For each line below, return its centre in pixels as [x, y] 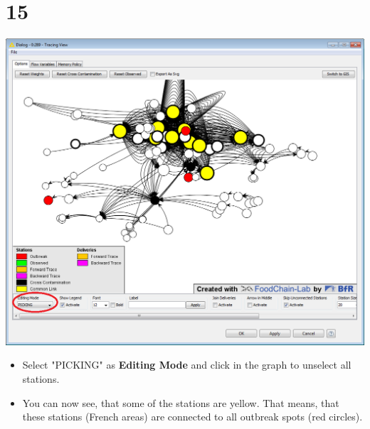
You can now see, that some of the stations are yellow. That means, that [181, 402]
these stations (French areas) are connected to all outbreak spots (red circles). [192, 417]
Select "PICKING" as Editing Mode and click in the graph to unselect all [187, 365]
